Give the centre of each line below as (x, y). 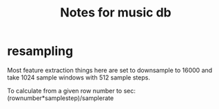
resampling (40, 51)
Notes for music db (116, 13)
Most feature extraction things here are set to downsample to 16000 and (110, 70)
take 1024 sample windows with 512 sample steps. (79, 77)
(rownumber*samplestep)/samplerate (61, 98)
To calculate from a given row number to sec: (71, 90)
